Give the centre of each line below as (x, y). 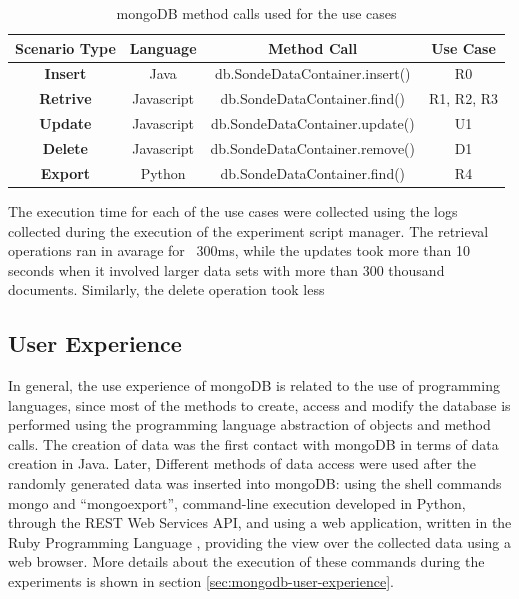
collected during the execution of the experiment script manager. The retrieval (248, 230)
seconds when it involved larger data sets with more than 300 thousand (226, 269)
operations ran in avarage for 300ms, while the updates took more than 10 (239, 250)
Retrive (65, 98)
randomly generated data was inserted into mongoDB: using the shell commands (255, 483)
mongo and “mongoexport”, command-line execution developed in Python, (237, 502)
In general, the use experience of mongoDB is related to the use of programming (254, 385)
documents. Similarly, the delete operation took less (166, 289)
